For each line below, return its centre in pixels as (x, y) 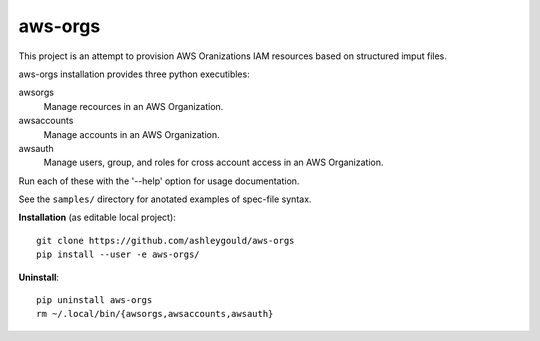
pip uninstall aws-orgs (94, 300)
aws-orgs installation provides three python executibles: (134, 74)
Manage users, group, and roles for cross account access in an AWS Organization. (213, 162)
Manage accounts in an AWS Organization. (131, 134)
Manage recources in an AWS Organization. (133, 106)
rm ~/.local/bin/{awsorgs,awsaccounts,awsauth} (155, 314)
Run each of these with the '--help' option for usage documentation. (159, 181)
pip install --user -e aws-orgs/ (118, 254)
